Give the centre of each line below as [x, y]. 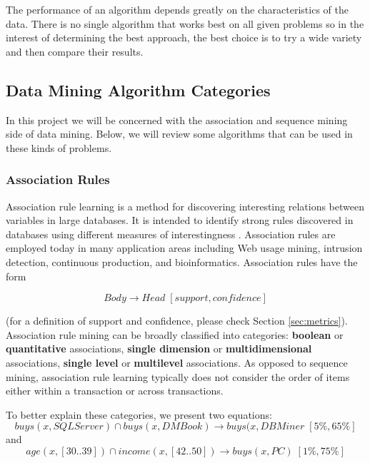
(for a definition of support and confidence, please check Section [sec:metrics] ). [177, 321]
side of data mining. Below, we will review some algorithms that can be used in [179, 134]
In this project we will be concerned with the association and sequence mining [177, 119]
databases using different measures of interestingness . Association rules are [171, 234]
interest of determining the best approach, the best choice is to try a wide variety [184, 37]
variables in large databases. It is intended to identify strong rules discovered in [180, 220]
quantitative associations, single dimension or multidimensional [159, 348]
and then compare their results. [75, 51]
